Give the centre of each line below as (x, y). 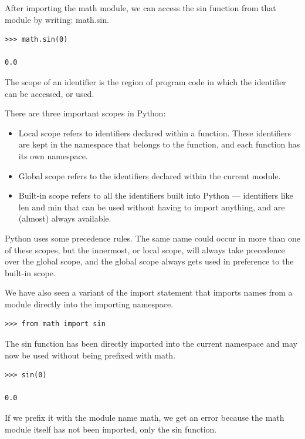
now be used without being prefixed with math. (90, 355)
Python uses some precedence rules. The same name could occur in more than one (152, 238)
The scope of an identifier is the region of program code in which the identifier (145, 81)
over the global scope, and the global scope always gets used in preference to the (149, 261)
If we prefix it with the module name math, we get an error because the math (145, 418)
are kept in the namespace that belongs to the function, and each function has (159, 144)
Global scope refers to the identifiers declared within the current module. (150, 175)
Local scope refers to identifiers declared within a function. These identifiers (155, 133)
